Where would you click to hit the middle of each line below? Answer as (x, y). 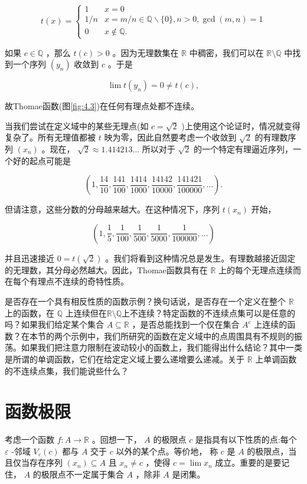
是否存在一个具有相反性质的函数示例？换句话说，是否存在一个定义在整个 (145, 301)
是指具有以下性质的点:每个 (246, 439)
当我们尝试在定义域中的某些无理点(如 (77, 125)
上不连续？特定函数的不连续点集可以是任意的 (208, 313)
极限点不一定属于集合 (82, 474)
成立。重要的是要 (248, 462)
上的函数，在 (30, 313)
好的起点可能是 (42, 160)
